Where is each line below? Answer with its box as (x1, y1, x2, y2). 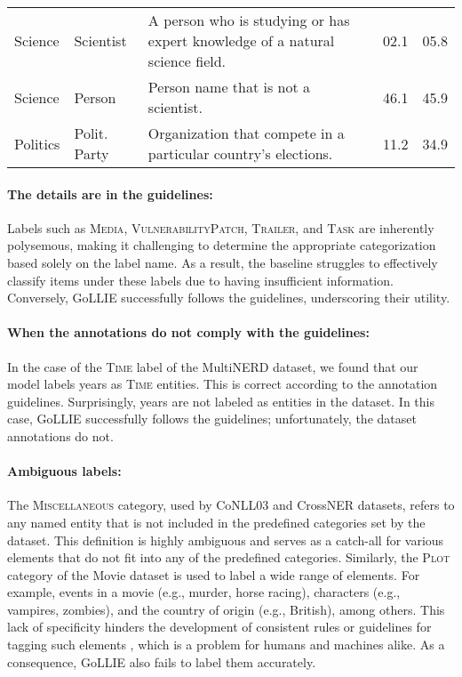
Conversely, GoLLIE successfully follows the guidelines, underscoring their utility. (7, 288, 450, 307)
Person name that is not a (147, 77, 311, 97)
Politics (14, 133, 60, 154)
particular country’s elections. (147, 143, 333, 164)
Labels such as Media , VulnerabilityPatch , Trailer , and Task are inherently (7, 218, 434, 237)
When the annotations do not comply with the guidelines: (7, 323, 370, 342)
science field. (147, 51, 227, 71)
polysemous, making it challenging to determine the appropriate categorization (7, 236, 436, 254)
